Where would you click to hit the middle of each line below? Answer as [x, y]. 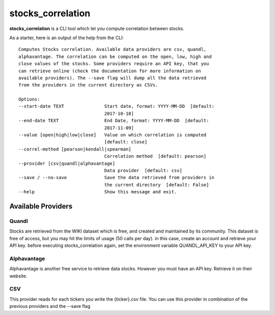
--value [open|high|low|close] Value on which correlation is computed [113, 135]
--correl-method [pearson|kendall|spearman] [75, 149]
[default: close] [126, 142]
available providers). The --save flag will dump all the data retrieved [113, 78]
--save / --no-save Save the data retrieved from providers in [117, 178]
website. [18, 276]
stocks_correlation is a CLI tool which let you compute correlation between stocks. [97, 28]
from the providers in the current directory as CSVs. [88, 85]
